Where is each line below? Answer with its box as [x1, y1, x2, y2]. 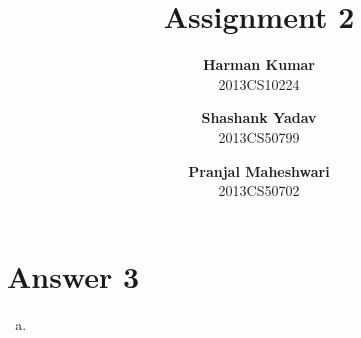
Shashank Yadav [201, 107, 317, 128]
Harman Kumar [202, 54, 316, 75]
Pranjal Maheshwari [188, 160, 330, 181]
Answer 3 [7, 255, 140, 296]
